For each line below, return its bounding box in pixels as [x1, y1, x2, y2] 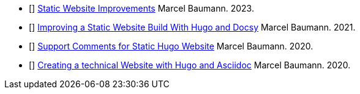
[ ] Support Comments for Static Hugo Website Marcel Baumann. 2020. [29, 41, 313, 51]
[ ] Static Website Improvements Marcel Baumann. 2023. [29, 3, 254, 13]
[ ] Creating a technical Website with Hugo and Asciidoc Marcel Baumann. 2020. [29, 60, 351, 70]
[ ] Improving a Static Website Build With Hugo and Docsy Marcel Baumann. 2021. [29, 22, 356, 32]
